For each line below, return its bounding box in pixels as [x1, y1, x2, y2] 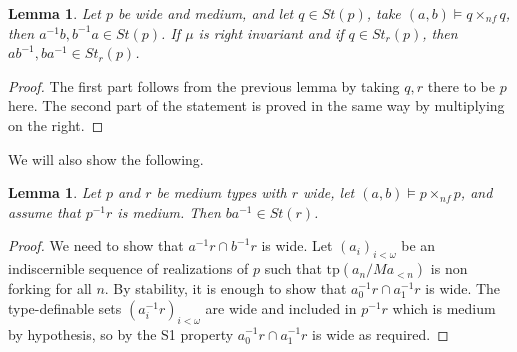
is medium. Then [117, 201, 221, 222]
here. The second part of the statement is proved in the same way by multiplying [8, 95, 505, 116]
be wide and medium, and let [117, 3, 294, 23]
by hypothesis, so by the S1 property [8, 323, 234, 344]
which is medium [392, 297, 496, 318]
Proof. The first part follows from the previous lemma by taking [8, 75, 400, 96]
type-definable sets [8, 297, 122, 318]
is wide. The [425, 278, 501, 299]
